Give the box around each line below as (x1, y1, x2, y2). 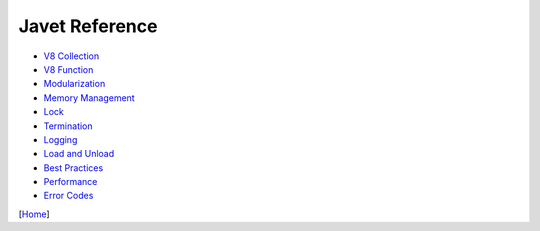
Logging (43, 133, 78, 145)
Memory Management (43, 91, 135, 104)
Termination (43, 120, 94, 132)
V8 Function (43, 63, 94, 75)
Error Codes (43, 190, 94, 202)
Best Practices (43, 161, 104, 174)
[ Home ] (18, 208, 50, 220)
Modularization (43, 78, 106, 90)
